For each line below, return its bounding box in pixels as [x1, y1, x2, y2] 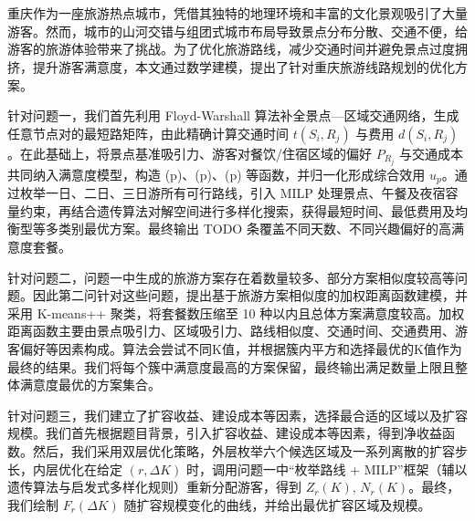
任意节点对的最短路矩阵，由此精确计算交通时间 [7, 123, 289, 142]
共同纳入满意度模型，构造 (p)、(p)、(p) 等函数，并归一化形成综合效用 [7, 164, 426, 183]
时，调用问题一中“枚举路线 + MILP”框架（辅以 [185, 459, 468, 478]
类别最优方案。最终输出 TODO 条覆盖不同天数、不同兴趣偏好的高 [58, 219, 451, 238]
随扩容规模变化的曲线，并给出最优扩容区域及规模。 [123, 495, 431, 514]
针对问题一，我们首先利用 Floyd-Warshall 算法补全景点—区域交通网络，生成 [7, 106, 459, 125]
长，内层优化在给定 [7, 459, 122, 478]
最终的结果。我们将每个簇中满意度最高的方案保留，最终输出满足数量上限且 [7, 357, 455, 376]
